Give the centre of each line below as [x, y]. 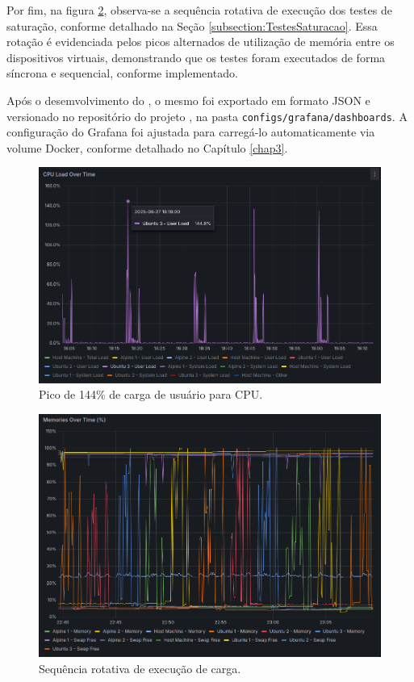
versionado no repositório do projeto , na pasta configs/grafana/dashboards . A [207, 116]
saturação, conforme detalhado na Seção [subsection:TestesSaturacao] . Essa [192, 25]
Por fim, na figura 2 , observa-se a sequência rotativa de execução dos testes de [199, 10]
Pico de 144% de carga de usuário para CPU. [151, 394]
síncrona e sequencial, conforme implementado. [122, 73]
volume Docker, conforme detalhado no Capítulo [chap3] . [147, 147]
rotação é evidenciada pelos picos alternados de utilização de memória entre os [201, 42]
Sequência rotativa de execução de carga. [140, 668]
